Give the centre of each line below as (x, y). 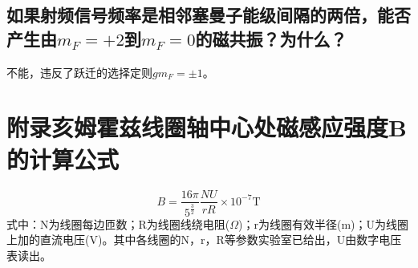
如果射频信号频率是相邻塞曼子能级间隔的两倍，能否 (209, 15)
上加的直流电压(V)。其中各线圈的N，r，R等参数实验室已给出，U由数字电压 (204, 240)
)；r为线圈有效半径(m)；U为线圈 (324, 223)
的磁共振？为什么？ (271, 38)
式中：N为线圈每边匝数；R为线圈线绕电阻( (118, 223)
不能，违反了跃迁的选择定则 (79, 72)
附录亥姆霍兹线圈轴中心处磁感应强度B (207, 127)
